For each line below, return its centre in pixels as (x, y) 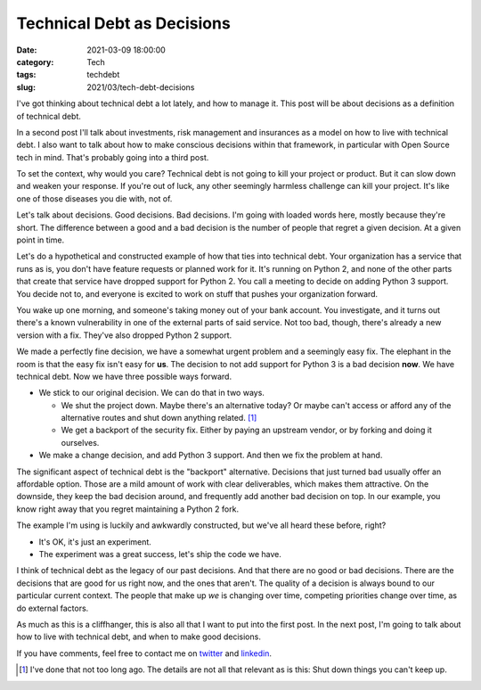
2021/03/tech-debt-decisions (141, 87)
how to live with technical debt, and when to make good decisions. (139, 637)
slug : (26, 87)
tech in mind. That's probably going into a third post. (113, 157)
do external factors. (53, 608)
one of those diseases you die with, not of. (94, 198)
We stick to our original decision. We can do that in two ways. (151, 393)
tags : (26, 75)
